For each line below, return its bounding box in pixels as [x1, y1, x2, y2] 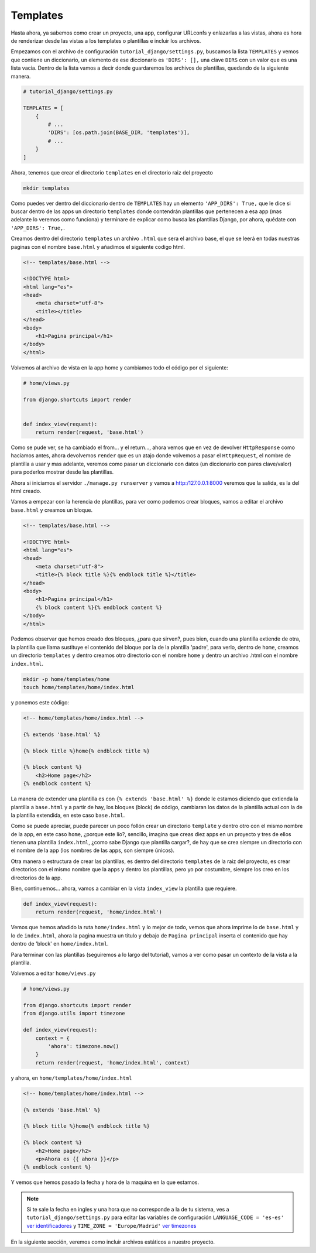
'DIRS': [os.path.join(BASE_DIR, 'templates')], [47, 129, 190, 136]
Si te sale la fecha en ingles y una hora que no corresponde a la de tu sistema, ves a [26, 1206, 229, 1213]
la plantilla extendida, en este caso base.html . [11, 812, 125, 819]
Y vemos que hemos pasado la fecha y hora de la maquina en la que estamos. [11, 1179, 199, 1186]
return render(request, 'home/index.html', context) [35, 1059, 190, 1066]
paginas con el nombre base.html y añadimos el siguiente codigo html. [11, 243, 186, 250]
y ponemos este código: [11, 699, 70, 706]
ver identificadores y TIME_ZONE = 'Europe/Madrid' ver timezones [26, 1222, 197, 1229]
